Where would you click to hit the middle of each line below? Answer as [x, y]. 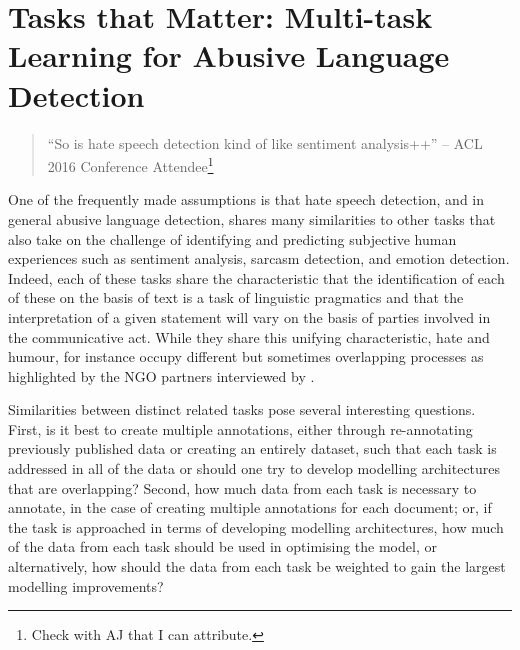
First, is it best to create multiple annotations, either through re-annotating [240, 428]
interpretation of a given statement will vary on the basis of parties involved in [249, 316]
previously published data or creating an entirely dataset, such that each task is [252, 448]
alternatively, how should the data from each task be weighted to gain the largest [257, 566]
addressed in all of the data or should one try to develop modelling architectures [254, 468]
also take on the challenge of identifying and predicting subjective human [232, 238]
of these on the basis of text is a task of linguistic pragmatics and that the [236, 297]
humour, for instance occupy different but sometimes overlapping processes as [246, 356]
